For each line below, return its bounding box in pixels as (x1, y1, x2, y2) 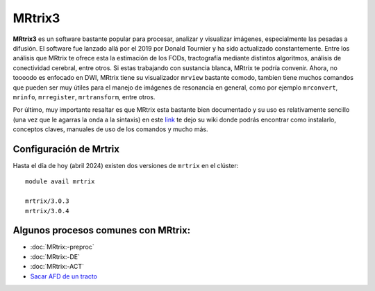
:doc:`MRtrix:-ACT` (30, 263, 85, 271)
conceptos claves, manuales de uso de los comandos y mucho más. (12, 125, 208, 133)
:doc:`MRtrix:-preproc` (30, 243, 94, 251)
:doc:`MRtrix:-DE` (30, 252, 80, 260)
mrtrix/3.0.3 (25, 197, 69, 205)
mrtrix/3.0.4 (25, 207, 69, 215)
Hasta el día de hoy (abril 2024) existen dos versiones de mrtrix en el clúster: (12, 161, 239, 169)
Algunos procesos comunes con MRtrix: (12, 224, 191, 236)
